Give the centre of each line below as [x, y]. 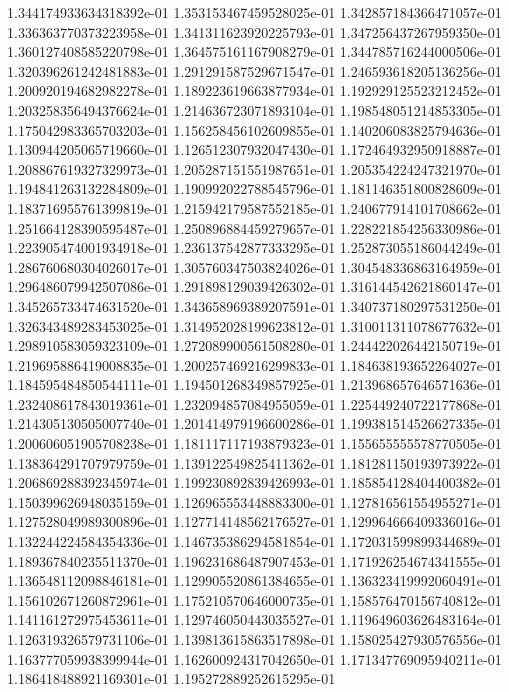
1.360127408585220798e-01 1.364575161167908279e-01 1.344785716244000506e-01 [254, 51]
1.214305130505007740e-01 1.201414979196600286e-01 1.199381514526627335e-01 [254, 423]
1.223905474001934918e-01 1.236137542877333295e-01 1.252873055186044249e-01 [254, 247]
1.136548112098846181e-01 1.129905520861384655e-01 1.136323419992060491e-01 [254, 580]
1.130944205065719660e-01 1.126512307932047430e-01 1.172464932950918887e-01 [254, 149]
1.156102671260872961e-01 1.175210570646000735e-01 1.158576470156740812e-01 [254, 599]
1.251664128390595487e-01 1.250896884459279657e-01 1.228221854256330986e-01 [254, 227]
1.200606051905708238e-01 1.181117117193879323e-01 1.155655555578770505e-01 [254, 443]
